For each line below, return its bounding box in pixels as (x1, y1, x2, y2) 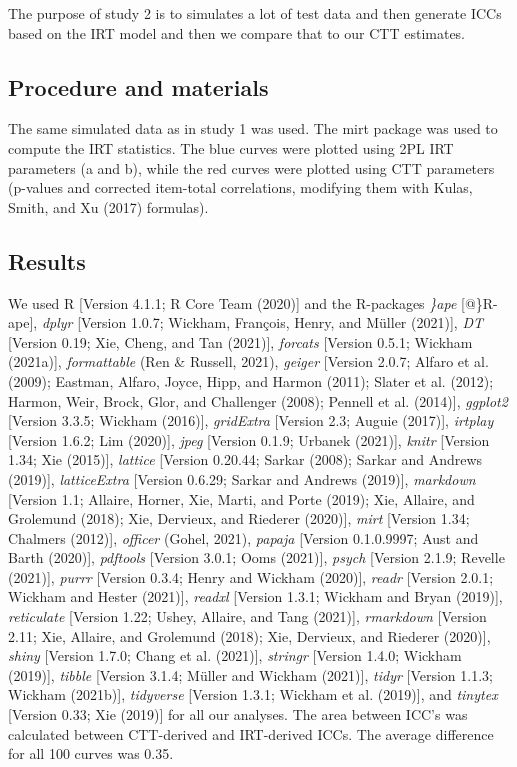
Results (8, 245, 86, 276)
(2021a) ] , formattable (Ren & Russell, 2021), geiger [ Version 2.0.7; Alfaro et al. (8, 351, 489, 372)
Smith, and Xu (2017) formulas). (8, 196, 209, 217)
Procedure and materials (8, 71, 269, 102)
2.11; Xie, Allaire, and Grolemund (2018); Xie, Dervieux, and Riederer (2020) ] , (8, 625, 491, 646)
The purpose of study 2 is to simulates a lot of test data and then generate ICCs (8, 3, 502, 23)
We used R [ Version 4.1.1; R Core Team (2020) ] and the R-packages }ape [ (8, 292, 465, 313)
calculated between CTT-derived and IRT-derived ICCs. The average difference (8, 723, 494, 744)
